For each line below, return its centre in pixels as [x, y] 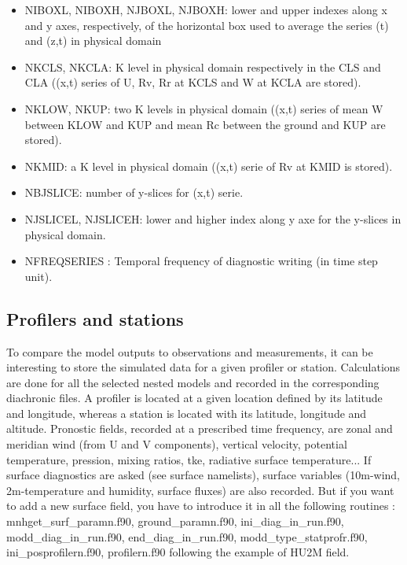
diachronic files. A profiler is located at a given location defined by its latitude [194, 398]
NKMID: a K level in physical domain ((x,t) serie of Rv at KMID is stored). [209, 166]
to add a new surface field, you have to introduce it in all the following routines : [201, 506]
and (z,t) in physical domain [93, 41]
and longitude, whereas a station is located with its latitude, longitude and [187, 413]
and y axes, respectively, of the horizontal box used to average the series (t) [207, 25]
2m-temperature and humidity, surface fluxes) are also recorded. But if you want [200, 490]
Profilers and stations [95, 318]
